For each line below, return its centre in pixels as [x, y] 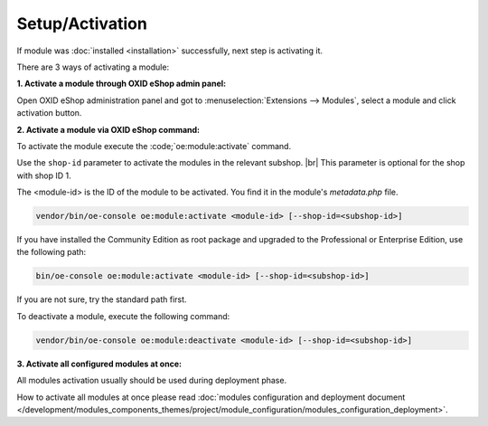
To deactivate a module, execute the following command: [123, 316]
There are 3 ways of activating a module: [93, 67]
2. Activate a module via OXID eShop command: [108, 129]
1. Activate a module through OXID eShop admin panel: [121, 84]
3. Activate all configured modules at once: [99, 364]
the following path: [52, 252]
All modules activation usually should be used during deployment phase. [152, 381]
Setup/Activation [82, 24]
